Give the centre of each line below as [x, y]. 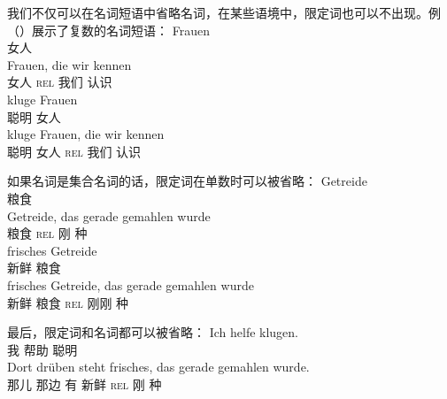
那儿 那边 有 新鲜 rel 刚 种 [85, 384]
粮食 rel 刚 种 [47, 233]
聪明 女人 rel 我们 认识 [74, 151]
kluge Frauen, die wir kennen [86, 134]
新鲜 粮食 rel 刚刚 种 [68, 302]
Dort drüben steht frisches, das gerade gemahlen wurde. [158, 367]
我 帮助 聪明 [42, 349]
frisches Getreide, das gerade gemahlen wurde [131, 284]
